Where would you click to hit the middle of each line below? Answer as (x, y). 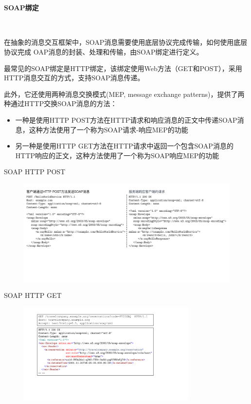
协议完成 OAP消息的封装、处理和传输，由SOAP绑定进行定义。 (104, 51)
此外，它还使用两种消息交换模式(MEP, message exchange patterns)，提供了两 (124, 94)
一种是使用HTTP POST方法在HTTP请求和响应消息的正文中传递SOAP (126, 119)
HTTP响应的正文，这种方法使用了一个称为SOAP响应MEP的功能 (117, 155)
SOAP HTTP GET (33, 295)
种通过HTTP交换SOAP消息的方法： (61, 103)
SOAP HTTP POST (35, 172)
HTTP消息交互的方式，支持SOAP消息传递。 (74, 78)
